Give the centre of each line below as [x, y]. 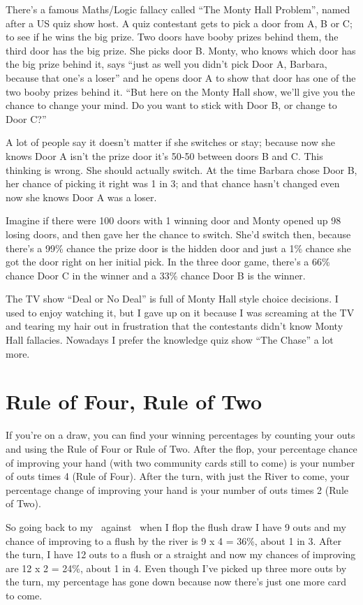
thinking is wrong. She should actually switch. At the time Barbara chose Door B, [181, 169]
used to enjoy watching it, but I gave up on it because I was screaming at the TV [180, 312]
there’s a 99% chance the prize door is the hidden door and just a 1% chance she [178, 248]
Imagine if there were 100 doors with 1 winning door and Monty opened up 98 [173, 220]
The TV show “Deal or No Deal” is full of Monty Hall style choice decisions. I [172, 299]
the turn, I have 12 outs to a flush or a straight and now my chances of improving [181, 554]
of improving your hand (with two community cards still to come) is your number [180, 462]
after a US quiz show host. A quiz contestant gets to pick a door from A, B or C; [179, 23]
